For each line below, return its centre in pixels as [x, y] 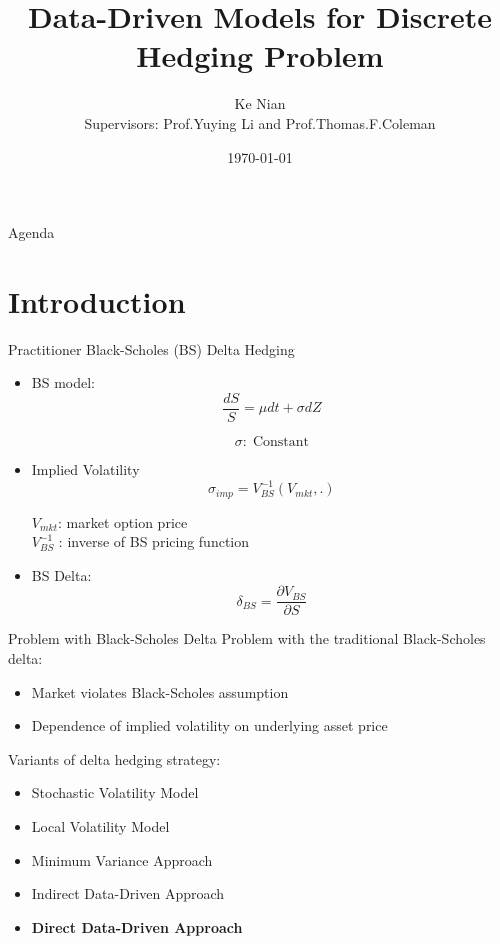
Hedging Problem [260, 55]
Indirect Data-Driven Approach [128, 893]
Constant [280, 442]
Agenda [31, 232]
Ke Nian [260, 103]
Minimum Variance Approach [122, 859]
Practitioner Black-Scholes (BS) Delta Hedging [151, 348]
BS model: [63, 382]
